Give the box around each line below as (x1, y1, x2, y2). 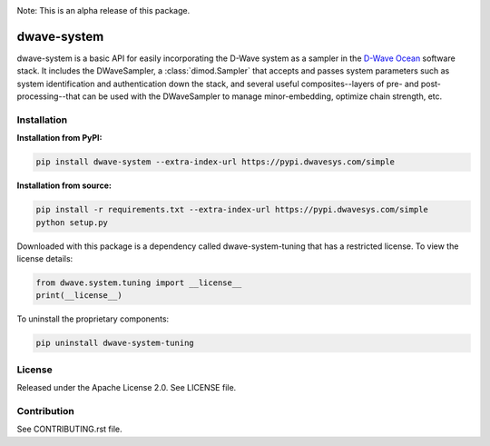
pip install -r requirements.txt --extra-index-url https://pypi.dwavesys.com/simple (35, 204, 428, 215)
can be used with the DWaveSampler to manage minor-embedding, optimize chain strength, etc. (82, 91, 443, 102)
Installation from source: (16, 180, 113, 191)
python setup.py (35, 217, 109, 227)
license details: (16, 253, 73, 263)
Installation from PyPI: (16, 133, 103, 144)
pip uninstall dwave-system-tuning (35, 338, 194, 349)
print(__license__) (35, 291, 122, 301)
